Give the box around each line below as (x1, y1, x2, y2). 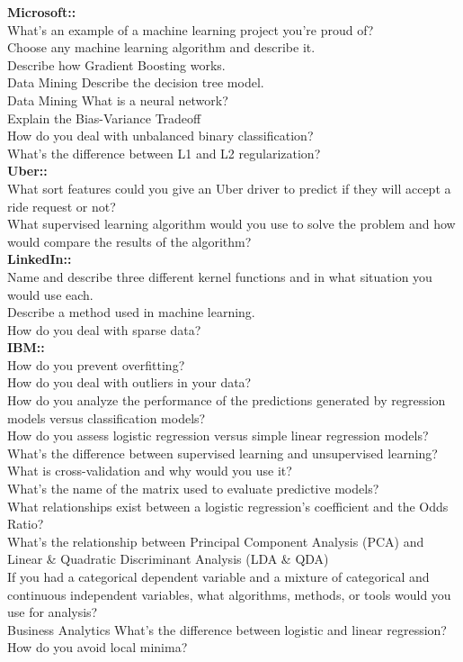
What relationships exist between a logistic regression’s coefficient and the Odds (7, 496, 449, 515)
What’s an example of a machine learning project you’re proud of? (7, 20, 374, 39)
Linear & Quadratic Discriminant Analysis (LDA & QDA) (7, 549, 329, 568)
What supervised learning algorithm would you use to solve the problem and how (7, 214, 456, 233)
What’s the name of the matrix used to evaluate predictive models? (7, 479, 379, 498)
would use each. (7, 285, 93, 304)
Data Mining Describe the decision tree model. (7, 73, 264, 92)
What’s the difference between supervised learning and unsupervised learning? (7, 443, 438, 462)
